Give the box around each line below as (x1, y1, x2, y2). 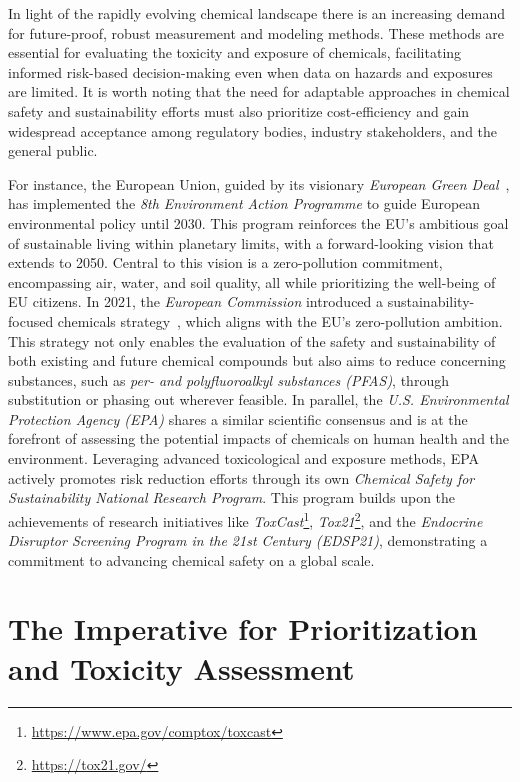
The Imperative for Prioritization (8, 608, 478, 649)
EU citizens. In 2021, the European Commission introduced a (8, 291, 384, 312)
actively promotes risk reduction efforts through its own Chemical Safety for (8, 467, 475, 488)
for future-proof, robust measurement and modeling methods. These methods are (8, 22, 505, 43)
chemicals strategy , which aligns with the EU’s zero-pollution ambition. (57, 310, 503, 331)
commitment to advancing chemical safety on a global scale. (8, 549, 375, 570)
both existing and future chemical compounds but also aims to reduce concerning (8, 350, 506, 371)
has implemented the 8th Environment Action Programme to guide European (8, 193, 481, 214)
